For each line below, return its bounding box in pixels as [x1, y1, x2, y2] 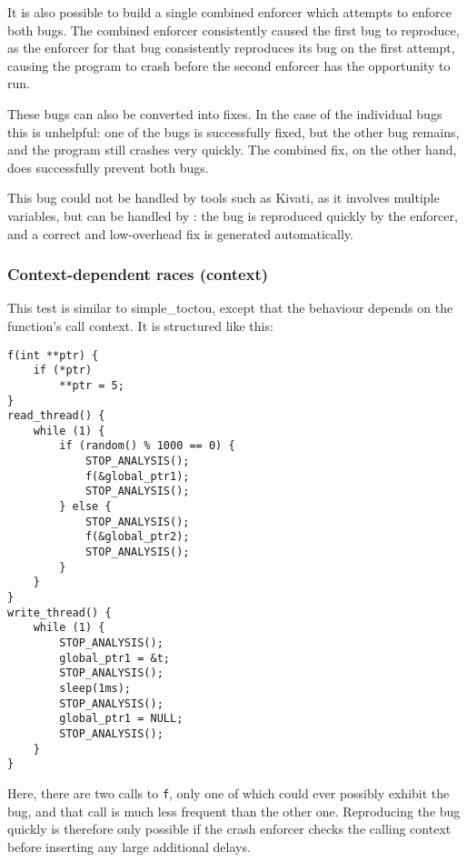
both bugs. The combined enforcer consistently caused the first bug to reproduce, [7, 20, 460, 39]
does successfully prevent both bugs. [7, 157, 209, 176]
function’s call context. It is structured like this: [7, 316, 273, 335]
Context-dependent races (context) [7, 263, 269, 286]
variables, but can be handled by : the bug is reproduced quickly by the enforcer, [7, 205, 458, 225]
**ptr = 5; [59, 378, 124, 392]
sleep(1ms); [59, 681, 132, 695]
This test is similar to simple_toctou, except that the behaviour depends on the [7, 298, 453, 317]
